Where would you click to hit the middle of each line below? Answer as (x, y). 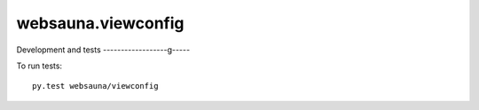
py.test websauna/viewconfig (95, 86)
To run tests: (39, 66)
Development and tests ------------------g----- (103, 50)
